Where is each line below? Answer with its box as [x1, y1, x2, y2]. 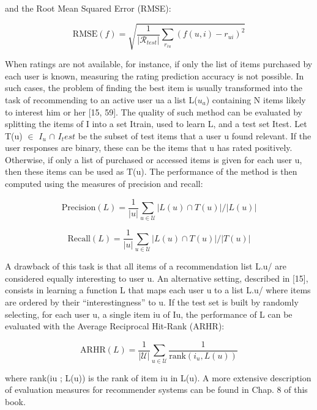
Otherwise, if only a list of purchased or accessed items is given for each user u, [5, 153, 302, 166]
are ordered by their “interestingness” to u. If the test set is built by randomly [5, 296, 299, 309]
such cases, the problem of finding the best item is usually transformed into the [5, 81, 302, 94]
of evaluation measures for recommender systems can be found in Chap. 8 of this [5, 383, 308, 396]
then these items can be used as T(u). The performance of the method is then [5, 165, 297, 178]
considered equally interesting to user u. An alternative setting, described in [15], [5, 271, 308, 284]
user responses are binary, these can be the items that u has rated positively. [5, 141, 293, 154]
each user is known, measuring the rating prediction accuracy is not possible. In [5, 69, 304, 82]
